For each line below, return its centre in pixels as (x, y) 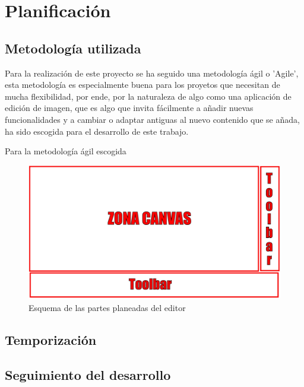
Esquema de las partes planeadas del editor (107, 307)
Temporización (51, 339)
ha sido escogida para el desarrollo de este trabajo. (97, 131)
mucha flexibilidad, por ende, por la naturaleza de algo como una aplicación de (148, 96)
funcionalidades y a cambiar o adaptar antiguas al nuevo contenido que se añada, (152, 119)
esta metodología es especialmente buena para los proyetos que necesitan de (142, 85)
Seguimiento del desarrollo (88, 374)
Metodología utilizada (73, 48)
